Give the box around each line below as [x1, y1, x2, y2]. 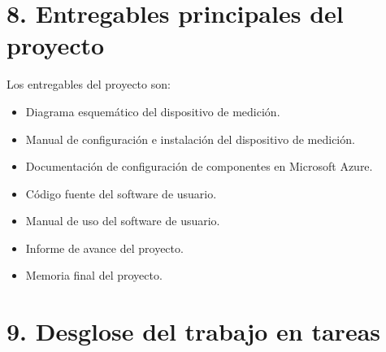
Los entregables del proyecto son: [7, 76, 171, 93]
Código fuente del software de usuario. [25, 185, 217, 202]
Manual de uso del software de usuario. [25, 212, 220, 229]
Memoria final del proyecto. [25, 267, 163, 284]
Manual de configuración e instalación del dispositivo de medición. [25, 130, 355, 147]
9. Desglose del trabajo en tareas [7, 315, 381, 348]
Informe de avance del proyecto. [25, 239, 184, 256]
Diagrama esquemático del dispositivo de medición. [25, 102, 280, 120]
